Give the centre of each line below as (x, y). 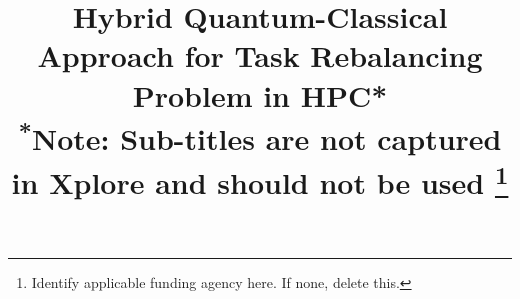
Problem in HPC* (260, 94)
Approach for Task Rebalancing (260, 55)
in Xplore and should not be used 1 (260, 179)
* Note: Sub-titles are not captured (260, 136)
